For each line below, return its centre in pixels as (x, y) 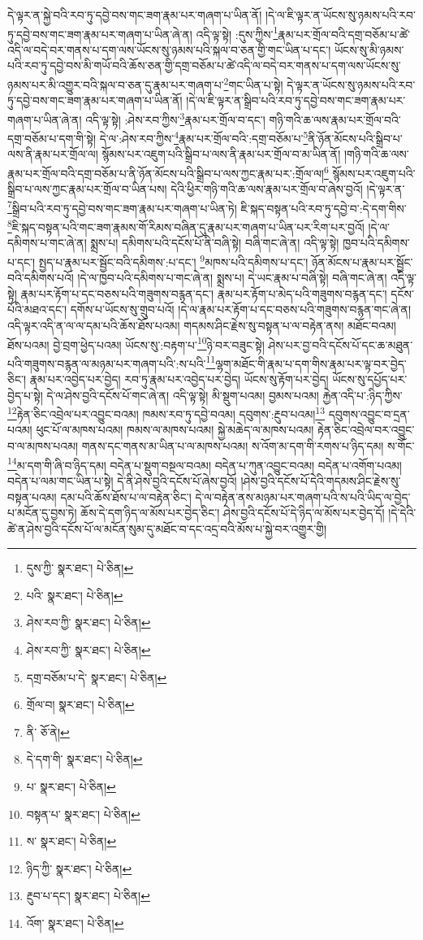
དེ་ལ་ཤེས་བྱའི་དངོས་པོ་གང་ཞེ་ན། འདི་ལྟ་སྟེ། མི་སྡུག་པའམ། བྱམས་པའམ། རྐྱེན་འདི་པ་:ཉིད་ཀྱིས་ (224, 395)
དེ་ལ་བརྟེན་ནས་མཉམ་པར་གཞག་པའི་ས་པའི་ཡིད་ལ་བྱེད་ (303, 496)
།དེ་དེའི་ (402, 513)
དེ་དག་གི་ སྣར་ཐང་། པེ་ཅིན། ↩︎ (84, 759)
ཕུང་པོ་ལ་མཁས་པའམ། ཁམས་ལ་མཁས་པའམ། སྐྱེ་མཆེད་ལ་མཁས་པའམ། (175, 430)
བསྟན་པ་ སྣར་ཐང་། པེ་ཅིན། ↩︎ (83, 814)
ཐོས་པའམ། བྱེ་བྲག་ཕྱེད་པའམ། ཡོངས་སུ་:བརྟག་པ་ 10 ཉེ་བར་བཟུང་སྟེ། (136, 343)
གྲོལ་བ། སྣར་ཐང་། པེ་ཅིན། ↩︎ (80, 705)
